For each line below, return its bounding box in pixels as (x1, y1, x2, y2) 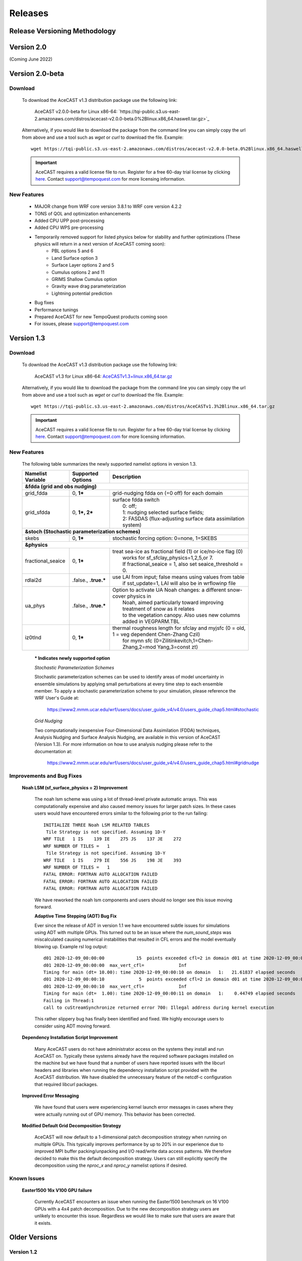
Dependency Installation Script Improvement (22, 1035, 118, 1041)
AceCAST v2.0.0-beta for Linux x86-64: (34, 108, 118, 114)
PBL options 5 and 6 (51, 248, 94, 254)
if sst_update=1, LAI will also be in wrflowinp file (122, 580, 236, 587)
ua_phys (25, 602, 45, 609)
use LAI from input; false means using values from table (112, 574, 245, 581)
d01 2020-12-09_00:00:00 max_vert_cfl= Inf (43, 962, 187, 968)
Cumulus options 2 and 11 (51, 269, 105, 275)
